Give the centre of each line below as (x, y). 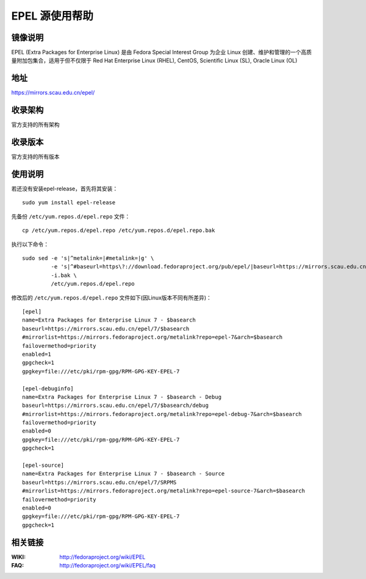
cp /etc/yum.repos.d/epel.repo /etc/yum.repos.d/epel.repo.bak (119, 231)
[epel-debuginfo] (48, 388)
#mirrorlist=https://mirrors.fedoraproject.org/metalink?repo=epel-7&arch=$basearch (152, 337)
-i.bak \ (64, 275)
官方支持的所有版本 (35, 157)
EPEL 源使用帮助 (52, 16)
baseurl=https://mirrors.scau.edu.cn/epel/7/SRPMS (99, 482)
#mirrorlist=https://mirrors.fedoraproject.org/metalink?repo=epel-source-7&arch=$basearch (163, 491)
